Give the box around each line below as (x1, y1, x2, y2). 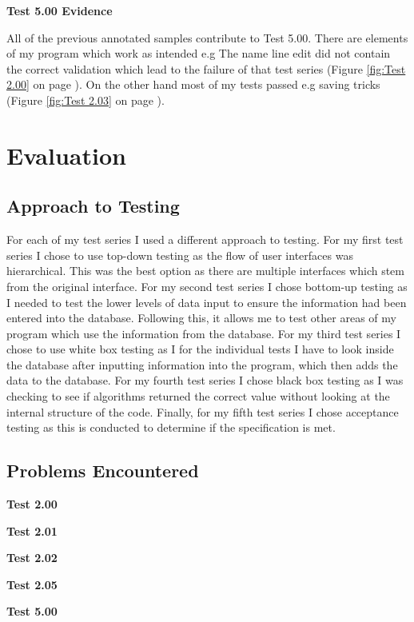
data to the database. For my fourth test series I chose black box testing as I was (6, 372, 404, 389)
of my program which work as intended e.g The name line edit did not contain (6, 45, 391, 62)
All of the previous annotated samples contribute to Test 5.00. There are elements (6, 29, 408, 46)
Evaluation (6, 138, 126, 171)
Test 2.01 (6, 522, 58, 539)
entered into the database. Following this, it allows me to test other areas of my (6, 309, 396, 326)
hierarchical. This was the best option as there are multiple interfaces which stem (6, 262, 404, 279)
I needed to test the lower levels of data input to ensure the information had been (6, 293, 407, 310)
